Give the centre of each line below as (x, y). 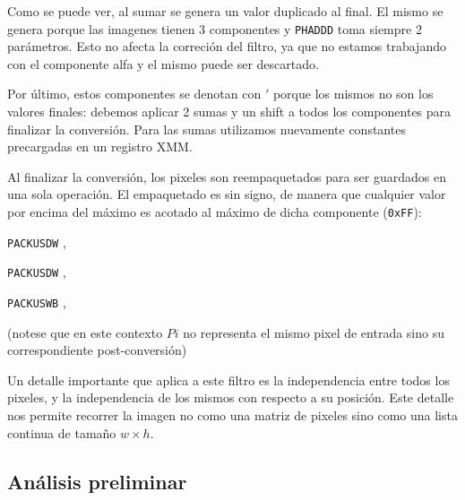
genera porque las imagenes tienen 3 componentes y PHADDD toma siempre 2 (215, 28)
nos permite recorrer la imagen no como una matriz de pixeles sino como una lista (232, 415)
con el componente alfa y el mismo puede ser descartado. (163, 63)
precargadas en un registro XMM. (100, 147)
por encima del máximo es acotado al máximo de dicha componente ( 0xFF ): (215, 211)
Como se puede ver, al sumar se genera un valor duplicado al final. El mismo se (225, 11)
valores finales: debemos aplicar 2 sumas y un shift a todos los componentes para (229, 112)
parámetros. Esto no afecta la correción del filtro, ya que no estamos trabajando (227, 46)
